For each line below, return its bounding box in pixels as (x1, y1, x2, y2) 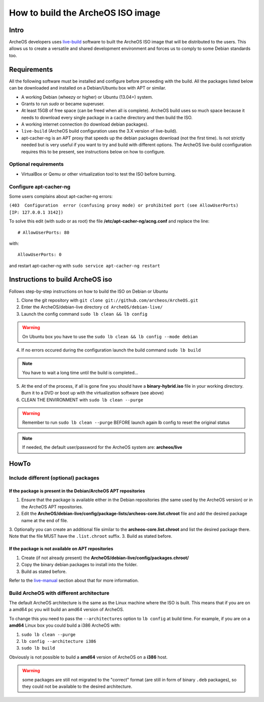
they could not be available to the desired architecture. (22, 683, 132, 689)
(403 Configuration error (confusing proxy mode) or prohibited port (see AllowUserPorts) (9, 203, 239, 208)
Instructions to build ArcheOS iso (9, 275, 112, 284)
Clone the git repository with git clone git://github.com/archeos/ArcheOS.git (21, 297, 198, 303)
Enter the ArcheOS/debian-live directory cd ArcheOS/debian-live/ (21, 304, 163, 310)
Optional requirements (9, 161, 64, 168)
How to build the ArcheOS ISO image (9, 7, 161, 18)
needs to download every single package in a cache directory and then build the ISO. (21, 114, 193, 120)
